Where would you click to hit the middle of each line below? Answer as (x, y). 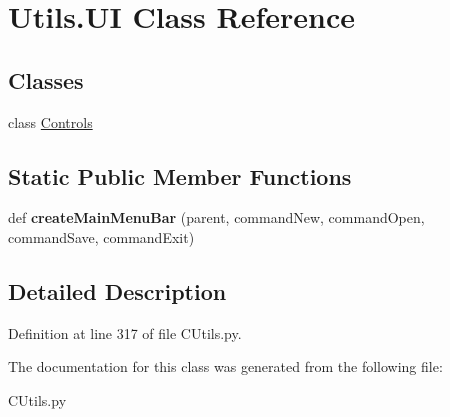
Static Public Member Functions (180, 175)
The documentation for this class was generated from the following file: (225, 366)
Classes (46, 79)
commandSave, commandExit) (101, 236)
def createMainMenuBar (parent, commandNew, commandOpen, (216, 217)
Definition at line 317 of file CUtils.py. (125, 332)
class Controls (50, 121)
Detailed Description (117, 290)
